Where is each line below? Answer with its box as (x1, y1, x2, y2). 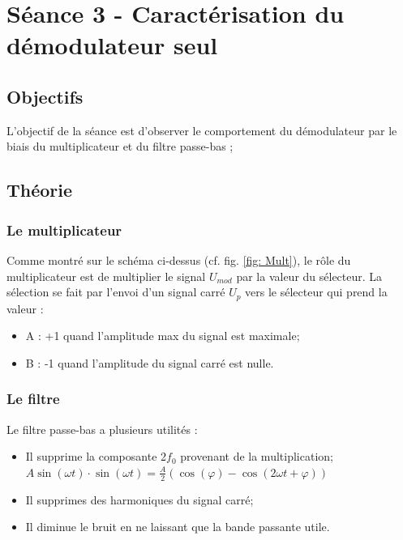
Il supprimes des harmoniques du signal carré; (25, 491, 254, 508)
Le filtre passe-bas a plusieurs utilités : (6, 420, 198, 437)
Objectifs (6, 83, 84, 108)
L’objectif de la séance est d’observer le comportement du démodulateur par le (6, 121, 397, 138)
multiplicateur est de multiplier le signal (6, 267, 206, 284)
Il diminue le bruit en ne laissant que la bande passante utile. (25, 518, 330, 535)
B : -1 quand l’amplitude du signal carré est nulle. (25, 354, 274, 371)
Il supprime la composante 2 (25, 448, 167, 465)
